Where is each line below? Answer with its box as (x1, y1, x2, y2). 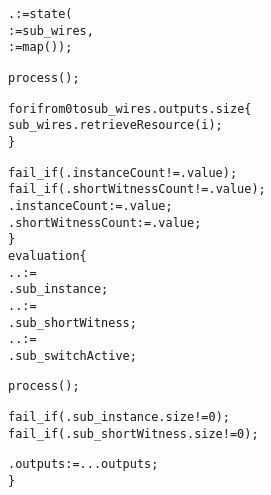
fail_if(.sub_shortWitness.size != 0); (8, 426, 259, 441)
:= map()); (8, 40, 73, 55)
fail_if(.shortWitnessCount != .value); (8, 182, 266, 197)
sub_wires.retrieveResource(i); (8, 118, 223, 133)
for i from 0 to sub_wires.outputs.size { (8, 101, 252, 116)
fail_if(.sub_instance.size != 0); (8, 410, 230, 425)
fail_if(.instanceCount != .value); (8, 165, 238, 180)
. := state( (8, 7, 73, 21)
